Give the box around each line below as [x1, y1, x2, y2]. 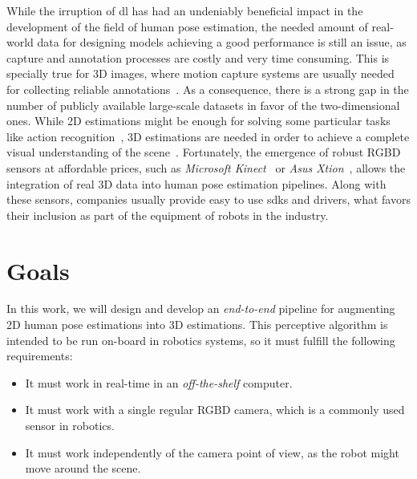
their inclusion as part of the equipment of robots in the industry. [6, 206, 329, 223]
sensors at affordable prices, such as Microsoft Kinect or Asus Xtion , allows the [6, 159, 406, 176]
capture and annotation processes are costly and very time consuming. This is [6, 49, 390, 66]
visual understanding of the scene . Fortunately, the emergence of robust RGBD [6, 144, 401, 160]
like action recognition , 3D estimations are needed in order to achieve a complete [6, 128, 410, 144]
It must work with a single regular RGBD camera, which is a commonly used [25, 401, 405, 418]
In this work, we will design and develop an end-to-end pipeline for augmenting [6, 300, 395, 317]
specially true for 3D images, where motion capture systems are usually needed [6, 65, 395, 82]
